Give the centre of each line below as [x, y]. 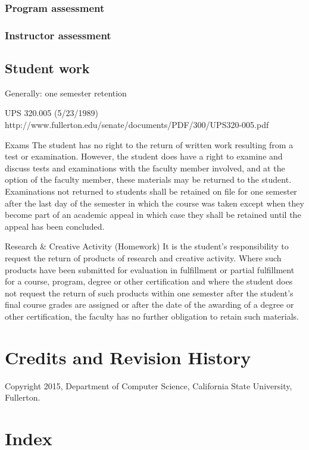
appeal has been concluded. [55, 226]
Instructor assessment [58, 35]
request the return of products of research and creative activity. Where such [143, 258]
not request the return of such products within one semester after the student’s [149, 293]
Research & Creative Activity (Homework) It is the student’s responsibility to [147, 246]
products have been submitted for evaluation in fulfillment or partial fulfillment [150, 269]
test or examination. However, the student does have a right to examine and [144, 156]
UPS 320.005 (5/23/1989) [51, 113]
